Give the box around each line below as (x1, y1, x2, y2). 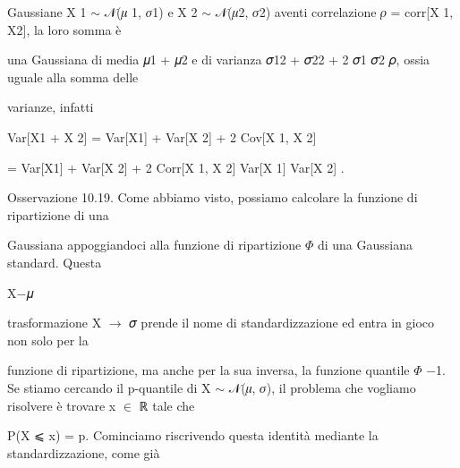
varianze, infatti (7, 98, 94, 116)
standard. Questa (7, 252, 102, 271)
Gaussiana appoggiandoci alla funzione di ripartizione (7, 235, 302, 254)
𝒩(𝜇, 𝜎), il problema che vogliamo (228, 378, 416, 396)
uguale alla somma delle (7, 67, 139, 86)
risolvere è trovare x (7, 396, 116, 414)
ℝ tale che (139, 396, 195, 414)
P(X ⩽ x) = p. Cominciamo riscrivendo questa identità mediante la (7, 426, 379, 445)
